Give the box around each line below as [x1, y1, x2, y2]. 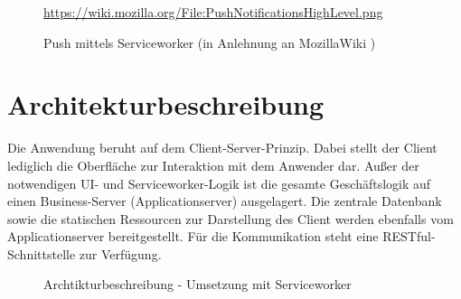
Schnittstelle [7, 244, 76, 263]
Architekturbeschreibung [7, 86, 325, 123]
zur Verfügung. [79, 244, 162, 263]
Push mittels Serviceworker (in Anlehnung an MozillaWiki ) [43, 33, 376, 51]
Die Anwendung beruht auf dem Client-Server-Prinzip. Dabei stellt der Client [7, 138, 437, 157]
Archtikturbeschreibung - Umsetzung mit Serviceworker [43, 275, 352, 294]
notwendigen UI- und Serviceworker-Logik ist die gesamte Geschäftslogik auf [7, 173, 431, 192]
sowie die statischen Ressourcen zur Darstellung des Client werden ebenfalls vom [7, 209, 454, 228]
